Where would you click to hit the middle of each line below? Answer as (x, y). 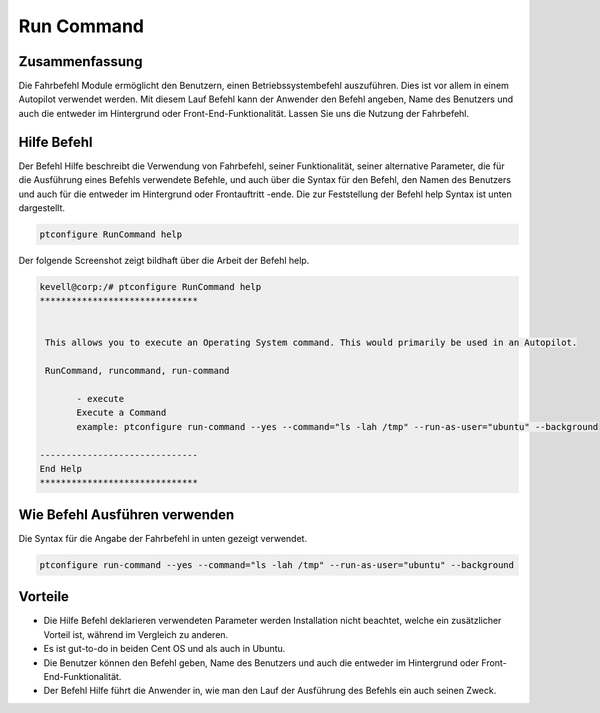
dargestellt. (41, 207)
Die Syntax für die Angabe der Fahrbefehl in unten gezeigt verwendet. (163, 538)
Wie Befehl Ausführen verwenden (126, 514)
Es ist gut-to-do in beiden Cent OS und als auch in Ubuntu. (164, 649)
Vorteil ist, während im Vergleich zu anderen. (136, 634)
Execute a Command (121, 413)
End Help (61, 468)
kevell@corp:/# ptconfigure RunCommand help (150, 286)
